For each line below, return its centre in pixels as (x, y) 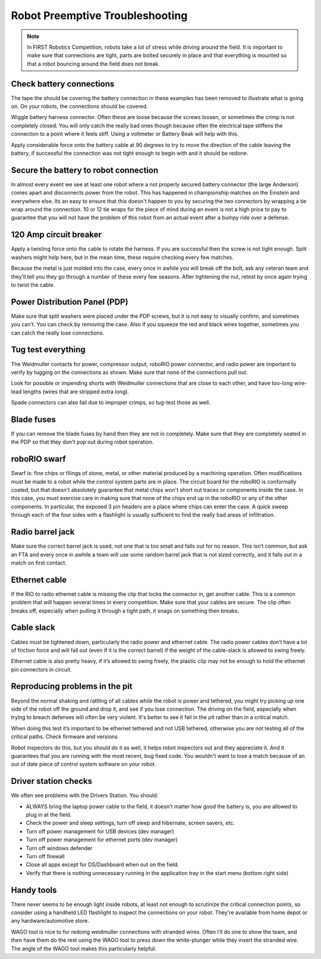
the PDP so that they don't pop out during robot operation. (82, 442)
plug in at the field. (49, 815)
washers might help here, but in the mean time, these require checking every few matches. (122, 257)
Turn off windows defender (59, 848)
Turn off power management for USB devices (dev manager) (100, 831)
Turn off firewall (45, 856)
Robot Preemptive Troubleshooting (99, 15)
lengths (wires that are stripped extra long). (76, 391)
